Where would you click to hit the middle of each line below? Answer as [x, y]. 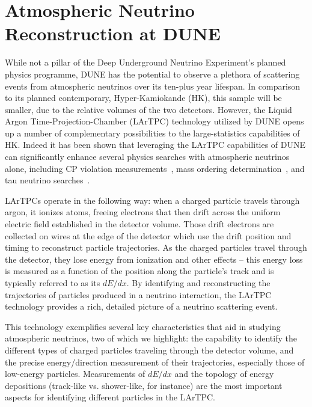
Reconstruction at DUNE [113, 33]
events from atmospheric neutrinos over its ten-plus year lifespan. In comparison [153, 86]
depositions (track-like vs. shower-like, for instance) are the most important [144, 385]
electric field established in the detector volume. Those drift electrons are [139, 224]
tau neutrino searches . [47, 180]
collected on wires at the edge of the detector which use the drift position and [148, 235]
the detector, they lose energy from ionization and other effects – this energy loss [154, 259]
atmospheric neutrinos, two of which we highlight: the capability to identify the [151, 338]
